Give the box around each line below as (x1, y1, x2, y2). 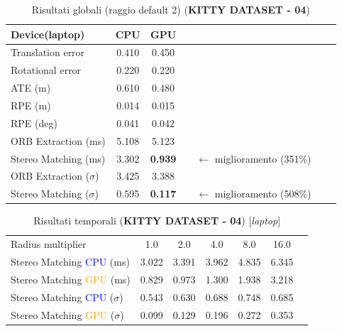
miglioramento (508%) (214, 186, 311, 201)
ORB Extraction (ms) (11, 133, 106, 148)
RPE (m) (11, 97, 51, 112)
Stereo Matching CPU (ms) (11, 254, 130, 268)
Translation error (11, 45, 85, 60)
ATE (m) (11, 80, 51, 95)
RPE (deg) (11, 115, 57, 130)
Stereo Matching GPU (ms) (11, 271, 131, 286)
